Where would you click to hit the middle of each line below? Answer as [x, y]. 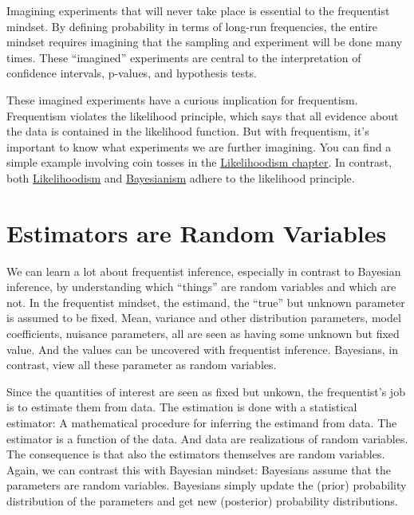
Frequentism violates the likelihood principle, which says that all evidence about [203, 115]
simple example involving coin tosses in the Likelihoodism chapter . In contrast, [199, 162]
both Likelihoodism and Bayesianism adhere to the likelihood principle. [181, 177]
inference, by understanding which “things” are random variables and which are [201, 287]
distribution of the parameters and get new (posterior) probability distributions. [202, 500]
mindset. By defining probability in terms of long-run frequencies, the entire [192, 26]
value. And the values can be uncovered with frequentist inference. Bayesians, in [202, 349]
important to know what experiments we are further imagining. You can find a [199, 146]
